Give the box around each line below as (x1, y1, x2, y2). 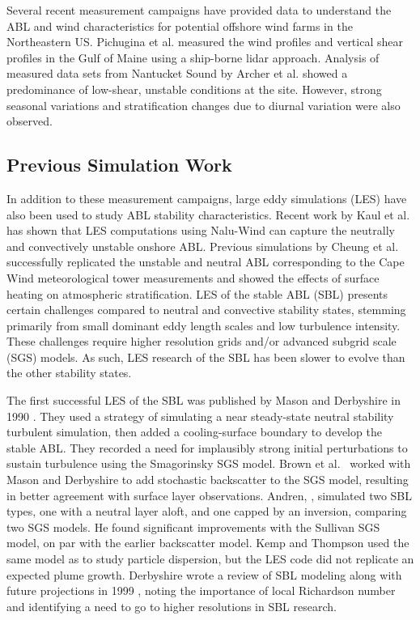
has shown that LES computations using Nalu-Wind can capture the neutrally (6, 222, 395, 239)
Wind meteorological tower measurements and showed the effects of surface (6, 269, 380, 286)
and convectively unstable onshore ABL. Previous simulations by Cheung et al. (6, 237, 399, 254)
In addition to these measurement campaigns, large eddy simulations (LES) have (6, 189, 407, 206)
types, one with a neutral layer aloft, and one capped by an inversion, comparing (6, 503, 407, 520)
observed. (6, 113, 53, 130)
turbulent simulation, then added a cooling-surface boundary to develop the (6, 423, 382, 440)
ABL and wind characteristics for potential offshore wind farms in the (6, 17, 353, 34)
